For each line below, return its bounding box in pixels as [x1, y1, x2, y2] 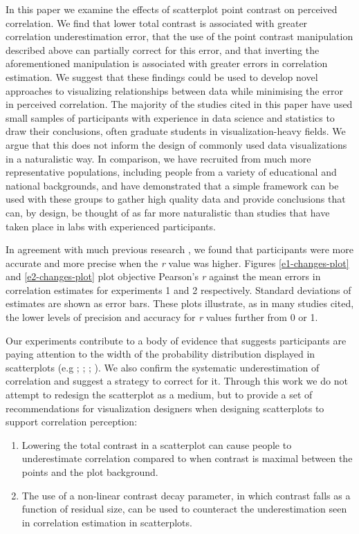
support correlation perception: [6, 414, 138, 429]
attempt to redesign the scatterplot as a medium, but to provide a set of [6, 387, 313, 402]
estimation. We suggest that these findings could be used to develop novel [6, 69, 318, 84]
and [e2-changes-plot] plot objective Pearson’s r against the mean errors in [6, 269, 321, 284]
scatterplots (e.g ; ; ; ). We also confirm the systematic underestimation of [6, 360, 320, 374]
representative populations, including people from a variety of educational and [6, 165, 337, 179]
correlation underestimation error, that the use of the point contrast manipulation [6, 29, 353, 44]
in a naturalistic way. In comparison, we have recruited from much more [6, 151, 311, 165]
